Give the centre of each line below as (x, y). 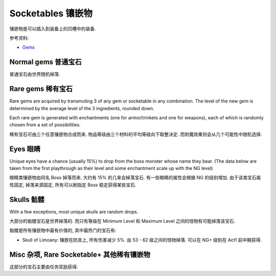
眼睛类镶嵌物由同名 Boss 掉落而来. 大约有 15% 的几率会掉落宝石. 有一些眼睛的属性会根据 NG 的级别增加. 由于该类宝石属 (135, 178)
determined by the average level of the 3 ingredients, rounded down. (82, 108)
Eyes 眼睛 (25, 149)
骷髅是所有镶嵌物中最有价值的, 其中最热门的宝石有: (63, 230)
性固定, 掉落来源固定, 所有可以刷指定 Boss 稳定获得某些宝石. (73, 185)
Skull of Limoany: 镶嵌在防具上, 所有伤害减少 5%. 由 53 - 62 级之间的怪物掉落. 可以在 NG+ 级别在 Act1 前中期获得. (142, 240)
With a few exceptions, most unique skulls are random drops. (74, 211)
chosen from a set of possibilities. (45, 125)
